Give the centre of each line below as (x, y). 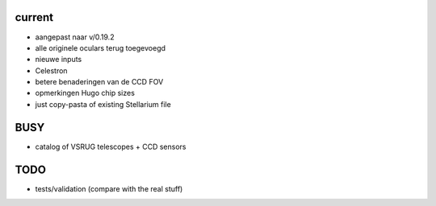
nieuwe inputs (59, 60)
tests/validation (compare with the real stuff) (109, 188)
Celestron (51, 70)
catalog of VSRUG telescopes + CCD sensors (111, 146)
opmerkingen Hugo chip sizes (85, 93)
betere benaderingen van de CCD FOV (99, 82)
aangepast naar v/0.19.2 (75, 37)
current (34, 17)
